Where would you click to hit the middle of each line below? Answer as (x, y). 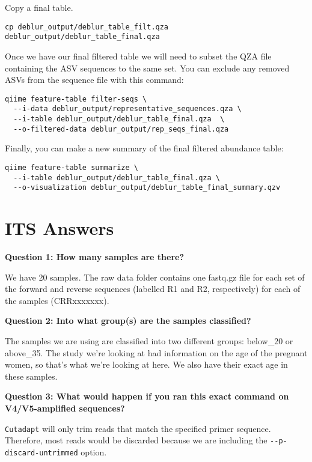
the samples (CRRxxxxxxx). (57, 300)
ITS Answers (60, 228)
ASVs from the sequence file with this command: (94, 80)
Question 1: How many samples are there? (95, 257)
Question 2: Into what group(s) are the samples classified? (128, 321)
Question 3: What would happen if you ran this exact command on (147, 396)
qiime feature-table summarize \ (72, 167)
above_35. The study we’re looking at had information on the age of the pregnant (156, 352)
